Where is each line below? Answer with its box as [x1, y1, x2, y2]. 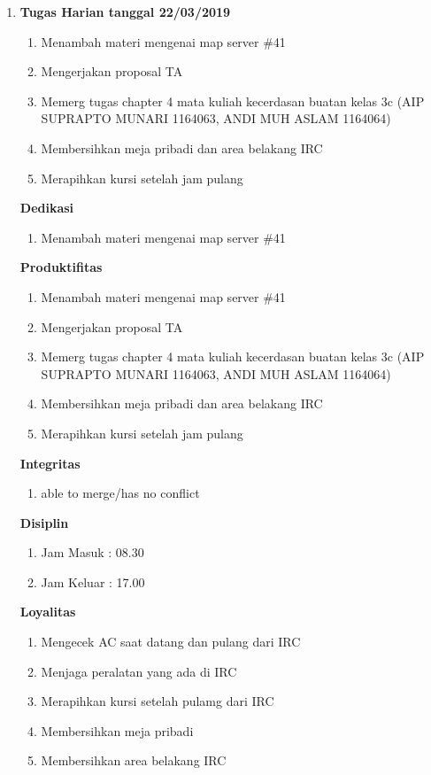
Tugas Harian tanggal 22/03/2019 [19, 3, 231, 20]
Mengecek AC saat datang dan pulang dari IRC [41, 632, 301, 651]
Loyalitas [19, 602, 76, 621]
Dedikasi [19, 198, 74, 217]
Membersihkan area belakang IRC [41, 751, 227, 770]
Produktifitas [19, 258, 103, 276]
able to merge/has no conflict [41, 484, 200, 502]
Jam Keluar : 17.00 [41, 572, 145, 591]
